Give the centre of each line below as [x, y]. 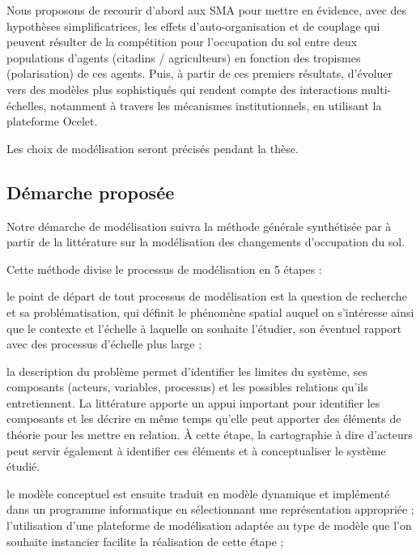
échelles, [27, 105]
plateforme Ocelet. [52, 121]
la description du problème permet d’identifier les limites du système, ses [187, 371]
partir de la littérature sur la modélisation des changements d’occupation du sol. [206, 242]
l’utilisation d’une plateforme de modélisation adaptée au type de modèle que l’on [209, 525]
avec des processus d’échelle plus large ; [104, 344]
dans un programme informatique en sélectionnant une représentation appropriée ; [210, 509]
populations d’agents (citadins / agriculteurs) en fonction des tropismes [184, 57]
